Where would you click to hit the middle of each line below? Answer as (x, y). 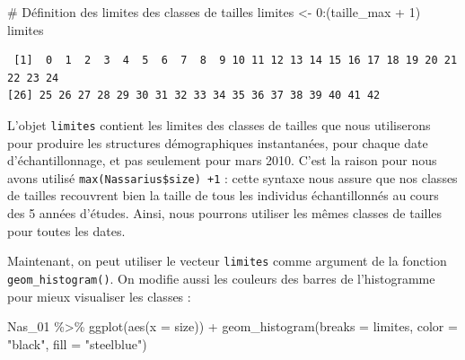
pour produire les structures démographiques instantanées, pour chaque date (218, 142)
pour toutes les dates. (66, 230)
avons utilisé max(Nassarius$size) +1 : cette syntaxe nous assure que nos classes (232, 177)
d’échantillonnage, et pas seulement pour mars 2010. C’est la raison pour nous (222, 160)
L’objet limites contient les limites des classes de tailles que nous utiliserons (219, 124)
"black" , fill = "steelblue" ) (77, 343)
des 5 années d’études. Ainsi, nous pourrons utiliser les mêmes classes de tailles (225, 213)
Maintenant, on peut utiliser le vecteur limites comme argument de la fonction (227, 261)
